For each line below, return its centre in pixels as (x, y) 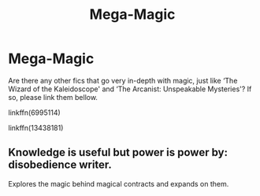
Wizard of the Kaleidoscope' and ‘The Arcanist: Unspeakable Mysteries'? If (130, 89)
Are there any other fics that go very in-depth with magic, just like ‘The (123, 80)
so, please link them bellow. (53, 97)
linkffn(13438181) (36, 128)
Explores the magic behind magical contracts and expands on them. (119, 183)
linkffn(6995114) (34, 113)
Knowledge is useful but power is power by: (118, 152)
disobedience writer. (60, 165)
